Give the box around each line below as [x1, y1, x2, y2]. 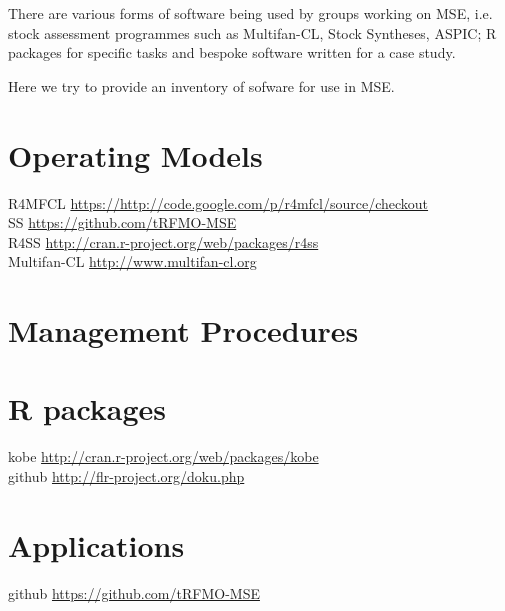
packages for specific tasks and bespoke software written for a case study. [8, 42, 456, 63]
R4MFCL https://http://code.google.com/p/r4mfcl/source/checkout [8, 192, 429, 213]
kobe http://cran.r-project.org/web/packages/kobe [8, 446, 319, 467]
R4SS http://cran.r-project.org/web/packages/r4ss [8, 231, 319, 252]
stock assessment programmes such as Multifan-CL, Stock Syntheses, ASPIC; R [8, 22, 497, 43]
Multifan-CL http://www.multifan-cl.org [8, 251, 257, 272]
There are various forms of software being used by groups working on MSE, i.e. [8, 3, 493, 23]
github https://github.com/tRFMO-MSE [8, 582, 260, 603]
